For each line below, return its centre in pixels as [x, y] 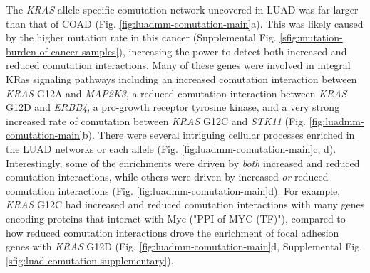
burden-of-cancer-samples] [62, 51]
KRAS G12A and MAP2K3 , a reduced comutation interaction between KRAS [176, 93]
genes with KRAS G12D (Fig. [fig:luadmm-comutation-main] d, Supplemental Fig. [184, 246]
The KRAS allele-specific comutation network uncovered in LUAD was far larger [182, 9]
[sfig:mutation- [311, 37]
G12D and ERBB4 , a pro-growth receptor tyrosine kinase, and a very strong [173, 107]
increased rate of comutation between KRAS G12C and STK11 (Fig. [156, 121]
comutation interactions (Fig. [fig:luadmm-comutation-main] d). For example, [173, 190]
